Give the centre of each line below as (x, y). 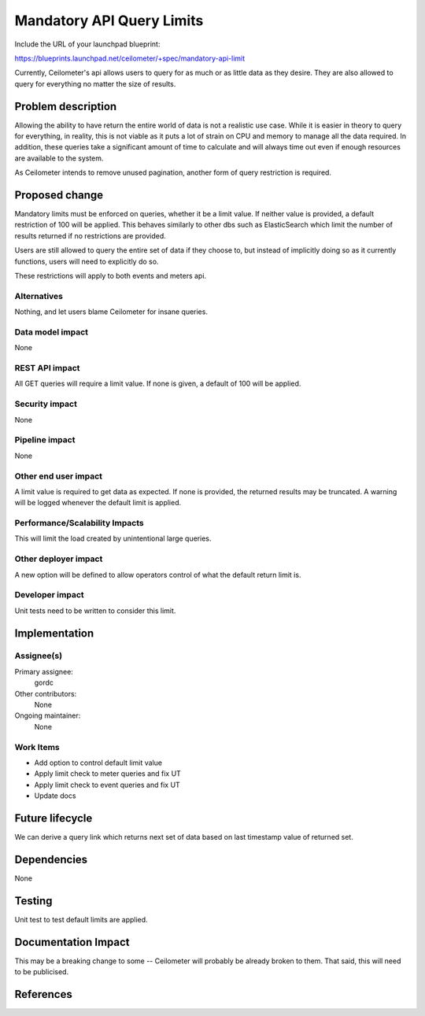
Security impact (46, 404)
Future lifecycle (54, 818)
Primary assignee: (44, 671)
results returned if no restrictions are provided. (91, 235)
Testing (33, 901)
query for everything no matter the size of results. (95, 83)
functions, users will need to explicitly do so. (87, 261)
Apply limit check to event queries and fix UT (107, 785)
